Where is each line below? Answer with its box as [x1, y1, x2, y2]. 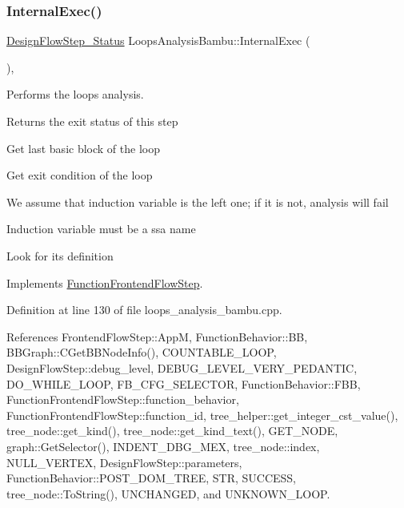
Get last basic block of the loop [6, 139, 160, 156]
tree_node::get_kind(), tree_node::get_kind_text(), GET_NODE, [6, 422, 338, 439]
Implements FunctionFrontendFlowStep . [6, 274, 203, 291]
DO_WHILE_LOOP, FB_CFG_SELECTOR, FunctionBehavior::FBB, [6, 375, 361, 392]
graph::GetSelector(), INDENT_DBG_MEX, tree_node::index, [6, 437, 320, 454]
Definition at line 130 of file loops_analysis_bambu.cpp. [6, 301, 282, 318]
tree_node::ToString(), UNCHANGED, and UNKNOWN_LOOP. [6, 485, 330, 502]
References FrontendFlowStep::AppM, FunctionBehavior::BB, [6, 328, 308, 345]
